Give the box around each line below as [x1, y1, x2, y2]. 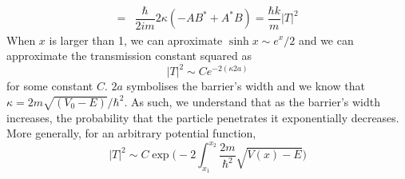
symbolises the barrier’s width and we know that [126, 78, 365, 94]
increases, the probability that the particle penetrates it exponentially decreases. [6, 109, 399, 125]
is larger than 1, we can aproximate [49, 31, 223, 48]
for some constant [6, 78, 93, 94]
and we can [298, 31, 354, 48]
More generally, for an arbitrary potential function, [6, 125, 256, 141]
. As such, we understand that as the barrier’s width [124, 93, 380, 109]
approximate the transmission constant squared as [6, 47, 252, 64]
